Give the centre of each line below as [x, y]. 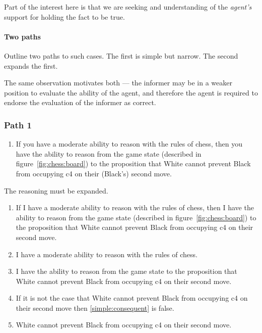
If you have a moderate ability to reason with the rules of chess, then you [129, 144]
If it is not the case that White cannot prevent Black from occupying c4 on [132, 298]
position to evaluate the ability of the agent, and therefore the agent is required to [131, 92]
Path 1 [18, 125]
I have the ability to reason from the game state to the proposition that [126, 271]
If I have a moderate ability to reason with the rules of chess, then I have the [135, 207]
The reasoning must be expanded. [56, 190]
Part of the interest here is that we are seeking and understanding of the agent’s [128, 7]
